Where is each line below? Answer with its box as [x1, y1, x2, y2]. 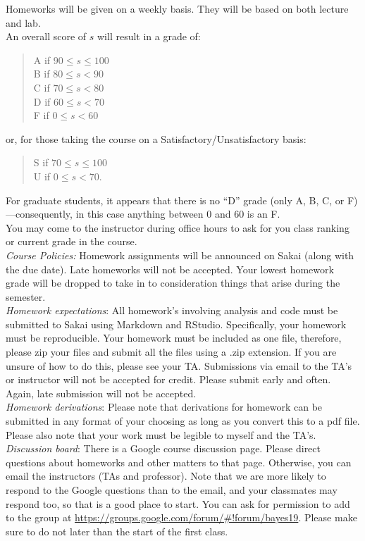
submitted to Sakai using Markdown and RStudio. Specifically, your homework [6, 316, 347, 331]
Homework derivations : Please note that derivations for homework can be [6, 399, 323, 414]
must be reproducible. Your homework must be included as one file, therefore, [6, 330, 342, 345]
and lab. [6, 15, 41, 30]
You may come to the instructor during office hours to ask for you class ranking [6, 220, 349, 235]
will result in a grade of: [97, 29, 201, 44]
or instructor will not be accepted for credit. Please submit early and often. [6, 372, 331, 387]
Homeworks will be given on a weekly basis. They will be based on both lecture [6, 1, 349, 15]
